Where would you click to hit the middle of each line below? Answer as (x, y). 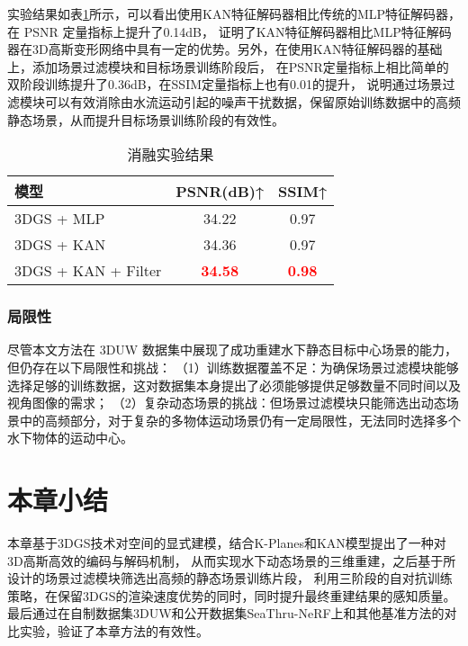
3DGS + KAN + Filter (88, 271)
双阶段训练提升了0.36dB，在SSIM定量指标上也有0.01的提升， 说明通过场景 (225, 84)
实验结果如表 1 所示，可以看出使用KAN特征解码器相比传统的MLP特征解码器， (234, 13)
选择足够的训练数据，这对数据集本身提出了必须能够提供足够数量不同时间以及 (234, 385)
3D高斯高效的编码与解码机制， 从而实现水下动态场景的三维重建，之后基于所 (232, 560)
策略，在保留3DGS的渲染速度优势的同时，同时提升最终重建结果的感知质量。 (232, 595)
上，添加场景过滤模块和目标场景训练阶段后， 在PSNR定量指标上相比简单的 (228, 66)
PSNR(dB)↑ (220, 191)
